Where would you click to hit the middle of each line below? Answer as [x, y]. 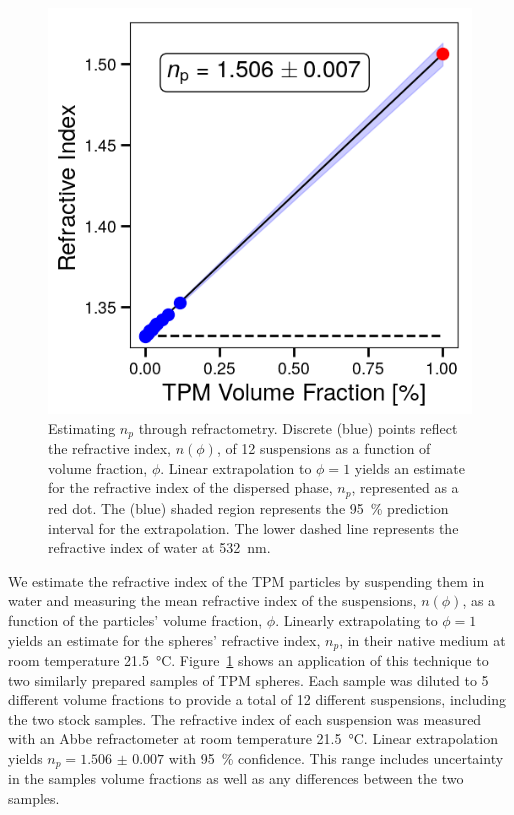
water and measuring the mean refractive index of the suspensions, [212, 600]
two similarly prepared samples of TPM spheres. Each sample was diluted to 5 [248, 679]
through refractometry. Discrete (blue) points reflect [298, 427]
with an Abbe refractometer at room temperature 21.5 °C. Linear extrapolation [253, 738]
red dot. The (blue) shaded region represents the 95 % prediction [248, 507]
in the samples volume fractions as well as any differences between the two [236, 778]
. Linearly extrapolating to [356, 619]
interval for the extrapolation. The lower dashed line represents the [253, 527]
